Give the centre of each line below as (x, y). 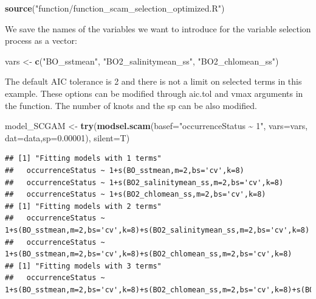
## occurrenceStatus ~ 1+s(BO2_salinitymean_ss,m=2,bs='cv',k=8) (144, 182)
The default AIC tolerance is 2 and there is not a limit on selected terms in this (153, 81)
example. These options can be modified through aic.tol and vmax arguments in (154, 93)
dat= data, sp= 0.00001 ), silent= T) (67, 137)
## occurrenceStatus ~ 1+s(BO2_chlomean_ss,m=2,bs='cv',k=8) (136, 195)
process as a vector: (41, 40)
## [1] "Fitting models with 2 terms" (83, 206)
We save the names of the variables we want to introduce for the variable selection (158, 28)
